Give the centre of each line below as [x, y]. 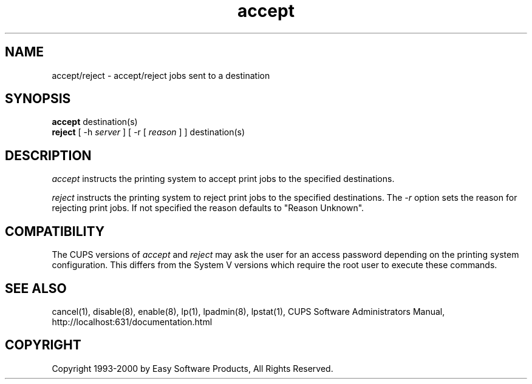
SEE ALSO [36, 288]
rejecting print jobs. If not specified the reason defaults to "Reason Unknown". [208, 208]
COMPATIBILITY [55, 231]
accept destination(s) [95, 122]
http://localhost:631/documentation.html [132, 322]
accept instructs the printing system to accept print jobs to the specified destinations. [223, 179]
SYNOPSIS [38, 99]
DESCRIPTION [48, 155]
